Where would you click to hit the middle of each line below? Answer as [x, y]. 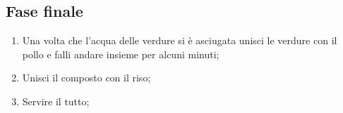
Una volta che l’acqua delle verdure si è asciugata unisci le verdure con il [180, 40]
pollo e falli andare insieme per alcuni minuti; [121, 54]
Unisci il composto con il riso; [86, 78]
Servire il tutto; [56, 101]
